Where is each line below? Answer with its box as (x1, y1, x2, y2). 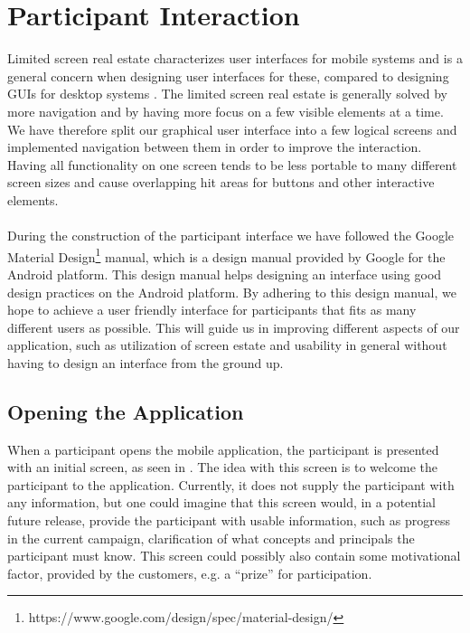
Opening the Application (7, 397, 244, 425)
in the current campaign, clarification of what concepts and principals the (7, 528, 415, 547)
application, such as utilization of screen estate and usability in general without (7, 335, 447, 354)
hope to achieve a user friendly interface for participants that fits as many (7, 300, 417, 319)
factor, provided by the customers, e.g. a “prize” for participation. (7, 563, 372, 582)
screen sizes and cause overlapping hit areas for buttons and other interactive (7, 173, 435, 192)
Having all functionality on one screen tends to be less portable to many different (7, 155, 457, 174)
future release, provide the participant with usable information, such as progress (7, 511, 450, 530)
